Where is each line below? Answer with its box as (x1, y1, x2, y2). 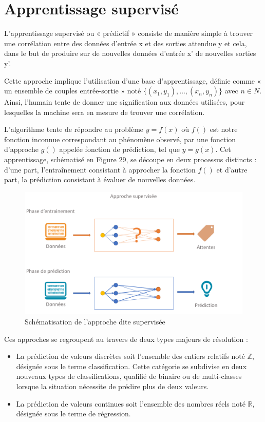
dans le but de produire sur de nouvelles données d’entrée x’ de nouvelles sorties (4, 48, 256, 59)
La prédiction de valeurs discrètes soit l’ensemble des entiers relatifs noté (16, 351, 245, 361)
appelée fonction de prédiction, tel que (59, 144, 180, 155)
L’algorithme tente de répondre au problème (4, 124, 144, 135)
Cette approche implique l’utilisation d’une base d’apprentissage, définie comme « (4, 75, 261, 86)
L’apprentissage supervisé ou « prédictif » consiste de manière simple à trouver (4, 28, 253, 39)
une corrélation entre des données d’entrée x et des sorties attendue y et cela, (4, 37, 247, 48)
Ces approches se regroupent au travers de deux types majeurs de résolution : (4, 333, 248, 344)
